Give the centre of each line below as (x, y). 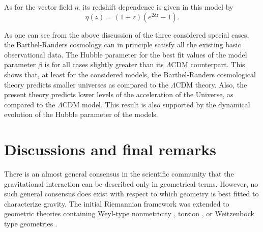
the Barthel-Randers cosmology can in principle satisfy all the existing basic (123, 45)
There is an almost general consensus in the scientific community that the (119, 174)
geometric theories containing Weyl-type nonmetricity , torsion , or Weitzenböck (129, 213)
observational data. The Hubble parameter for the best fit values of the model (126, 54)
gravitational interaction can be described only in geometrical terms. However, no (131, 183)
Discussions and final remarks (110, 149)
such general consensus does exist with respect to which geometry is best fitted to (131, 194)
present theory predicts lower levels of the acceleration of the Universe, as (119, 94)
